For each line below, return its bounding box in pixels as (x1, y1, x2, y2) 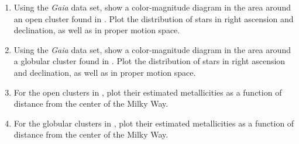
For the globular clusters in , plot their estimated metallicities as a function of (13, 117, 294, 129)
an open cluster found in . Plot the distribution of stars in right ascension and (13, 12, 294, 24)
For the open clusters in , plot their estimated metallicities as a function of (13, 86, 282, 98)
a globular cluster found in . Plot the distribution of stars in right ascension (13, 55, 286, 67)
